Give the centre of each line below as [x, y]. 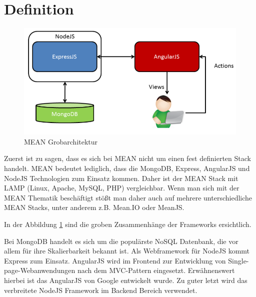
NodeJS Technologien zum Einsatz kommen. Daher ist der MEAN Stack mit [121, 178]
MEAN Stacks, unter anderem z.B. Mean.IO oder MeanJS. [94, 207]
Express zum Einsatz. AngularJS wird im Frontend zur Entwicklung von [115, 260]
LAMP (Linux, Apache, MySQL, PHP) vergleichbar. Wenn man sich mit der [122, 188]
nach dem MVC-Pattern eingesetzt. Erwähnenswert [156, 270]
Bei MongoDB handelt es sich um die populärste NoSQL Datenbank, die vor [121, 241]
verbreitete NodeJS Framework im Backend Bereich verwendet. [101, 290]
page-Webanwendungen [40, 270]
